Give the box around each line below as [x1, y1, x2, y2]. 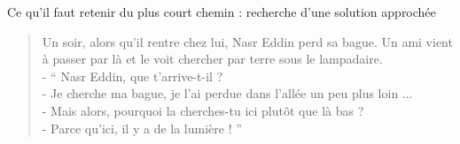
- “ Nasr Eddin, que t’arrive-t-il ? [42, 66, 223, 85]
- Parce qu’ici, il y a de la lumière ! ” [42, 118, 242, 137]
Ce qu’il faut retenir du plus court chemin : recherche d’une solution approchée [7, 3, 436, 20]
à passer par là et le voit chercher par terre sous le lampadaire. [42, 49, 383, 68]
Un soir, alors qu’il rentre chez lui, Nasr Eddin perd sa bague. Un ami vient [42, 32, 453, 50]
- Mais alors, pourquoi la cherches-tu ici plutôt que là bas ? [42, 101, 364, 119]
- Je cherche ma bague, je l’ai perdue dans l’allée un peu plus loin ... [42, 84, 413, 102]
